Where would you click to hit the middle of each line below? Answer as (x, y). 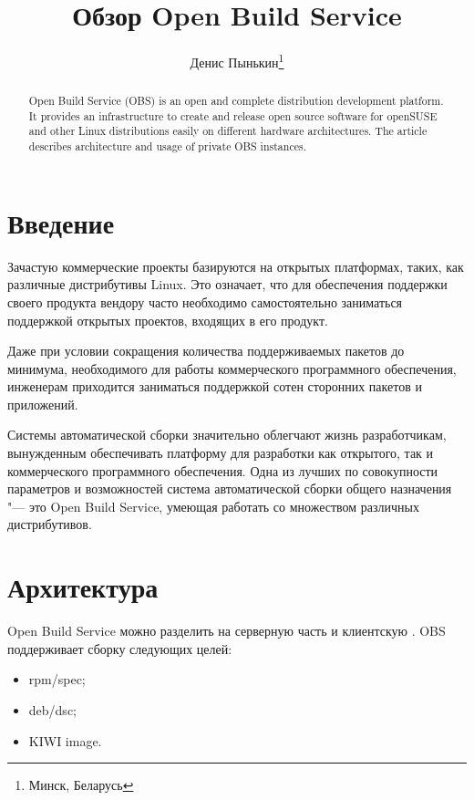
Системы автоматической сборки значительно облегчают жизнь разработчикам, (227, 435)
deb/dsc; (52, 709)
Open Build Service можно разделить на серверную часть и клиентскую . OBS (227, 631)
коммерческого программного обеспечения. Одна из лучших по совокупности (223, 470)
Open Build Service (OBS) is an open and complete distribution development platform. (236, 101)
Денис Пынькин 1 (237, 61)
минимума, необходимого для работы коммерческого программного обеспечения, (232, 368)
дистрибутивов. (50, 524)
